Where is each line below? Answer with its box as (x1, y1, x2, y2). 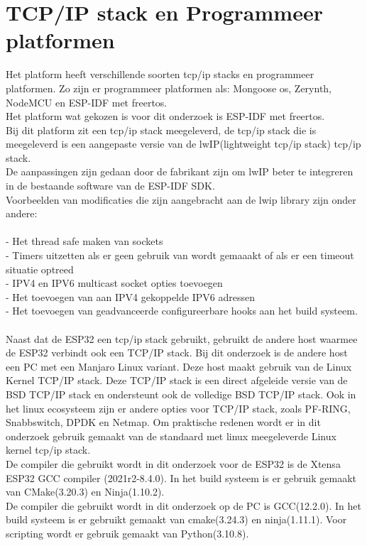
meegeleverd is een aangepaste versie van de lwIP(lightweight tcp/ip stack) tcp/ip (6, 136, 361, 151)
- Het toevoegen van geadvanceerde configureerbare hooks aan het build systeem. (6, 303, 358, 318)
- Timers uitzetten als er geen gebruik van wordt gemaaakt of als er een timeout (6, 248, 354, 263)
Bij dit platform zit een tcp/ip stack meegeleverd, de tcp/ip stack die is (6, 122, 317, 137)
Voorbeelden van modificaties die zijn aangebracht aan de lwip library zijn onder (6, 192, 356, 207)
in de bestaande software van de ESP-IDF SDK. (6, 178, 215, 193)
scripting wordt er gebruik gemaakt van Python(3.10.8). (6, 525, 249, 540)
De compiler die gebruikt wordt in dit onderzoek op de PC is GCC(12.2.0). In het (6, 498, 361, 513)
